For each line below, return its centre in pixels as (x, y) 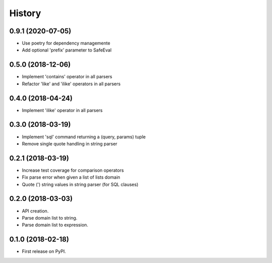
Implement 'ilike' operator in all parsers (62, 110)
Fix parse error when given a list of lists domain (71, 177)
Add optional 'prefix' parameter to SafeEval (67, 50)
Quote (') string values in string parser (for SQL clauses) (80, 184)
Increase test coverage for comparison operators (73, 170)
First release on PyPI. (44, 251)
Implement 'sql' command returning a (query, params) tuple (84, 137)
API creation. (35, 211)
